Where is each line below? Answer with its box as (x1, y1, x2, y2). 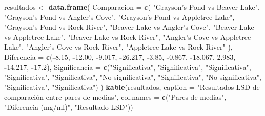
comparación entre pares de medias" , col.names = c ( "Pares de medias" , (4, 91, 227, 102)
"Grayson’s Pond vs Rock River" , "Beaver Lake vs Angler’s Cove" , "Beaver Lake (4, 21, 254, 32)
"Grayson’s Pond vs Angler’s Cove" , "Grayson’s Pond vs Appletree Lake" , (4, 11, 235, 22)
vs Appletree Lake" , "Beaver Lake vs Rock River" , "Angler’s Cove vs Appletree (4, 31, 251, 42)
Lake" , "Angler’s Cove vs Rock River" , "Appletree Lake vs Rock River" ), (4, 41, 233, 52)
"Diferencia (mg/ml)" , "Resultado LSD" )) (4, 101, 133, 112)
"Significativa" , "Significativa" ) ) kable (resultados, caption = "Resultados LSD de (4, 81, 260, 92)
